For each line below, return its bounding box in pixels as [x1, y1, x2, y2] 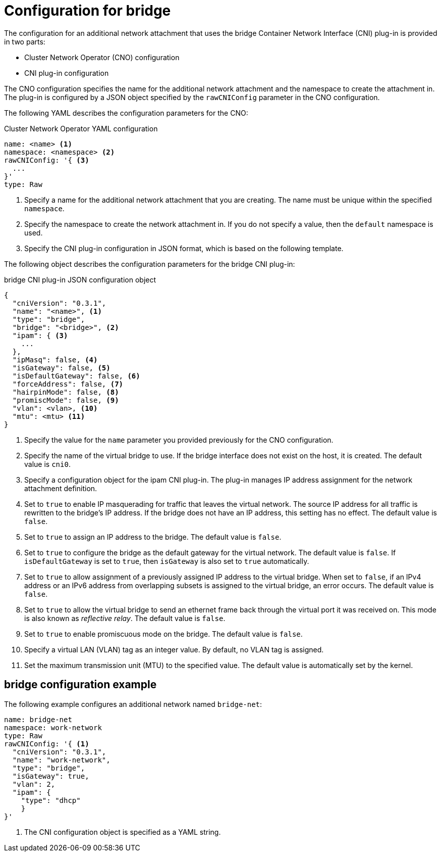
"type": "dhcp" [21, 796, 81, 804]
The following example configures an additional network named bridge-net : [4, 699, 262, 708]
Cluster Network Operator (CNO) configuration [24, 53, 180, 62]
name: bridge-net [4, 715, 72, 724]
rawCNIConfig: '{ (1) [4, 739, 89, 748]
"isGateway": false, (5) [12, 363, 111, 372]
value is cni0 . [24, 459, 71, 468]
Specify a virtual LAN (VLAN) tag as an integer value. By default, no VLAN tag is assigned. [24, 645, 324, 654]
